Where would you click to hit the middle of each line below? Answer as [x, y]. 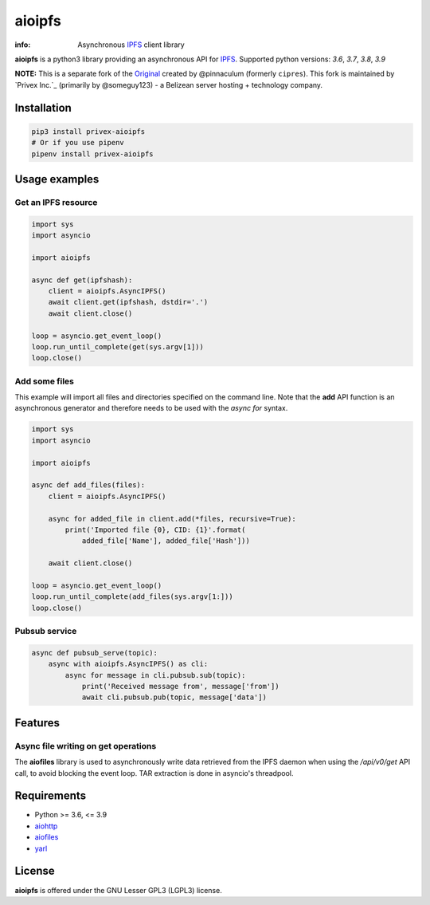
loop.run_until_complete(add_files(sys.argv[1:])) [133, 597]
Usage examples [57, 179]
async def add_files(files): [88, 485]
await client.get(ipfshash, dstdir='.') [128, 302]
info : [23, 45]
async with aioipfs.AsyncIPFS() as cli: [128, 664]
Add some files [45, 381]
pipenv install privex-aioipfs [93, 154]
